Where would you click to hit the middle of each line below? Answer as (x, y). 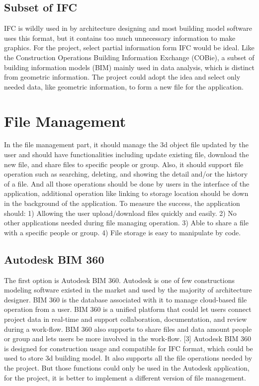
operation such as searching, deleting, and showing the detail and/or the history (126, 174)
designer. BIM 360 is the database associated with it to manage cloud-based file (126, 299)
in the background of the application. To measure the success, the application (122, 203)
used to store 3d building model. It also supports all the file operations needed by (128, 358)
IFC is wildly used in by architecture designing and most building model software (128, 28)
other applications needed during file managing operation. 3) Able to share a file (126, 223)
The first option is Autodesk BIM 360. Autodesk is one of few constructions (119, 280)
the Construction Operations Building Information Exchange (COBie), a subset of (129, 57)
